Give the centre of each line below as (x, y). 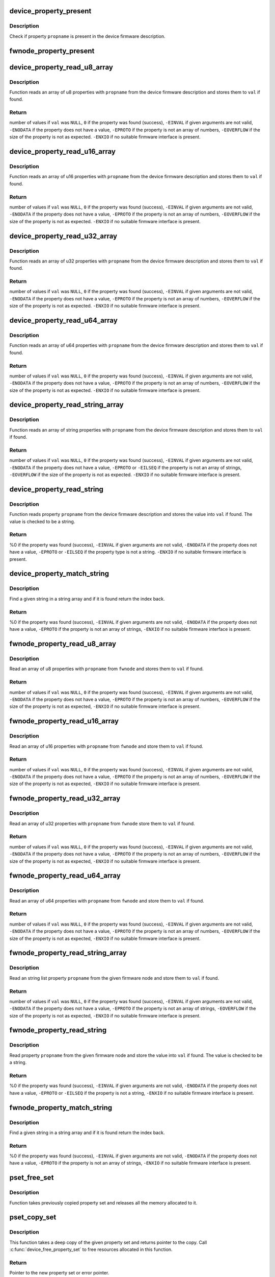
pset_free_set (32, 1178)
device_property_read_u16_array (62, 151)
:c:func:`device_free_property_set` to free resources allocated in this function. (91, 1249)
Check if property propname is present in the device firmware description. (87, 36)
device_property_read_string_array (67, 405)
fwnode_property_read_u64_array (65, 876)
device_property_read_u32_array (63, 236)
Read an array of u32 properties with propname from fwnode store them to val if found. (102, 823)
